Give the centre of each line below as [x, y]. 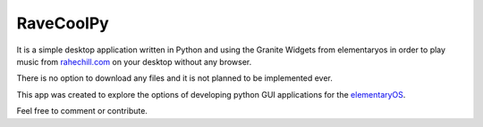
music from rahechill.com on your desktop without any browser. [134, 61]
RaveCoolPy [63, 23]
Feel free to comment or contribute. [82, 111]
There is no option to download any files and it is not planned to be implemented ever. [174, 78]
